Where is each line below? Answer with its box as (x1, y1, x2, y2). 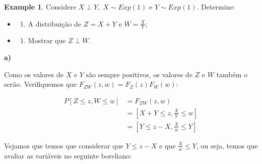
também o (216, 69, 247, 79)
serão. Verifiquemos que (4, 79, 77, 89)
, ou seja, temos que (196, 140, 258, 150)
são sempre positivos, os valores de (86, 69, 192, 79)
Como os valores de (4, 69, 63, 79)
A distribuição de (28, 18, 82, 29)
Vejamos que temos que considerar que (4, 140, 123, 150)
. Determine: (196, 2, 235, 12)
